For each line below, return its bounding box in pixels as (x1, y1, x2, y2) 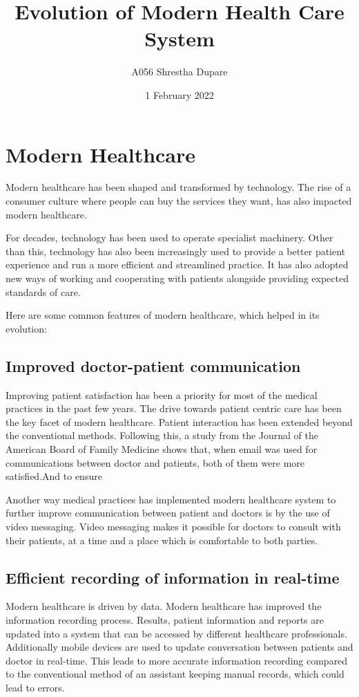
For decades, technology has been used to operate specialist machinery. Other (6, 230, 333, 245)
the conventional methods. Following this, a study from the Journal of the (6, 428, 319, 443)
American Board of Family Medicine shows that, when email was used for (6, 441, 318, 456)
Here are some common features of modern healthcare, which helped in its (6, 308, 320, 322)
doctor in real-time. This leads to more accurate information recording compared (6, 653, 348, 667)
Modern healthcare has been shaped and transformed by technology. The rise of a (6, 180, 351, 194)
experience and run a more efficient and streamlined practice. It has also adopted (6, 257, 349, 272)
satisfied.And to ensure (6, 469, 102, 483)
